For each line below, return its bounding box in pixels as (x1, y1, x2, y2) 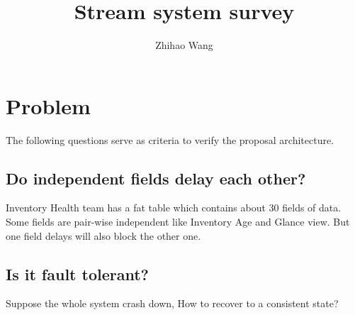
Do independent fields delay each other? (6, 167, 306, 189)
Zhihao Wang (155, 38, 213, 52)
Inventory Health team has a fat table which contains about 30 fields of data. (6, 200, 342, 215)
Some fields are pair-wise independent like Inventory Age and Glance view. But (6, 214, 350, 229)
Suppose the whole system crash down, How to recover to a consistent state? (6, 296, 339, 311)
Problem (6, 91, 91, 120)
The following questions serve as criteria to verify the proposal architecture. (6, 132, 334, 147)
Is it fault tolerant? (6, 262, 149, 284)
